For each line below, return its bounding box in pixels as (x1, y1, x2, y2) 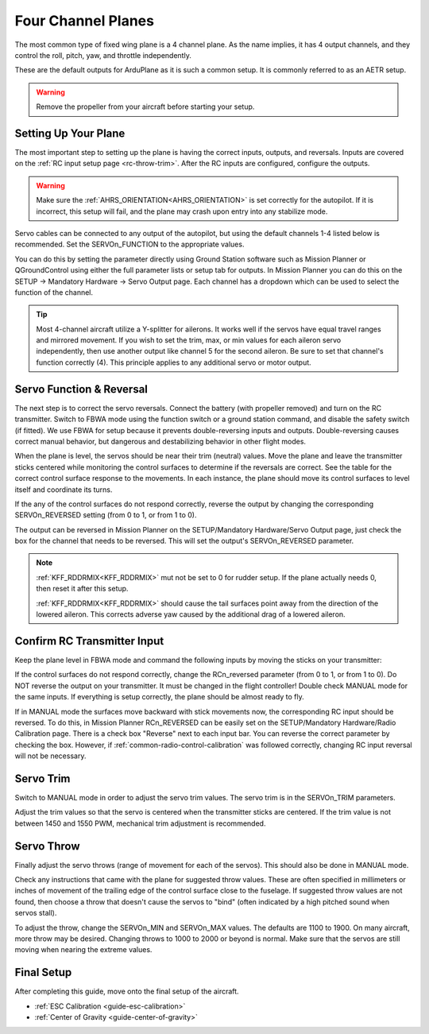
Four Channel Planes (14, 12, 155, 29)
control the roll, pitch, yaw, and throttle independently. (14, 50, 192, 60)
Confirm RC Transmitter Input (14, 634, 164, 648)
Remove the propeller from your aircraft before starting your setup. (36, 102, 255, 111)
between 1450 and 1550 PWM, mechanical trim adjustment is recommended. (14, 819, 266, 828)
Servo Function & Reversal (14, 382, 149, 396)
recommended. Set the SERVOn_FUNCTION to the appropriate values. (14, 239, 245, 250)
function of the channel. (14, 287, 94, 297)
